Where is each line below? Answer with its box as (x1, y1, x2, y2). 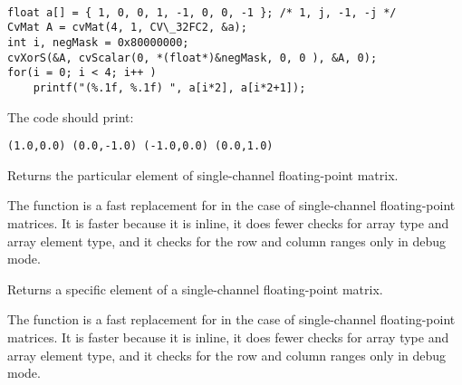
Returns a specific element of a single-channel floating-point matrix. (7, 279, 383, 298)
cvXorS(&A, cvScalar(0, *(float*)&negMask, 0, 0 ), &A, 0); (7, 51, 378, 64)
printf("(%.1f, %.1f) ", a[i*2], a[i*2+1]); (33, 81, 306, 94)
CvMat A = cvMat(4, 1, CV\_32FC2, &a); (7, 21, 247, 34)
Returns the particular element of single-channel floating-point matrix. (7, 165, 399, 184)
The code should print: (7, 107, 134, 126)
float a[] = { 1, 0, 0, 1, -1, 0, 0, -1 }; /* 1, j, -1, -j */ (7, 5, 397, 19)
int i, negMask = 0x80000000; (7, 35, 189, 49)
